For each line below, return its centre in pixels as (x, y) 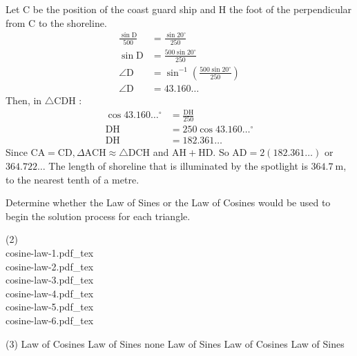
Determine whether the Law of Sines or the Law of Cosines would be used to (168, 202)
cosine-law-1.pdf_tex (50, 253)
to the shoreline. (73, 22)
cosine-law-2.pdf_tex (50, 266)
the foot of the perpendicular (291, 9)
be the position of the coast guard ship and (124, 9)
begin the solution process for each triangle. (98, 216)
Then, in (24, 100)
